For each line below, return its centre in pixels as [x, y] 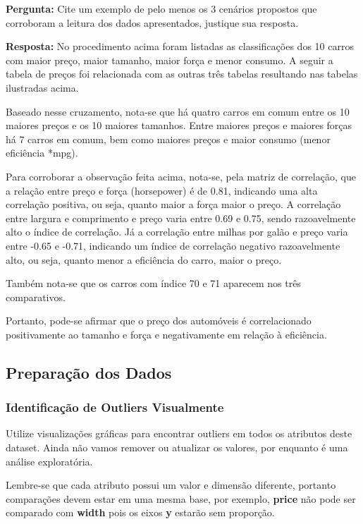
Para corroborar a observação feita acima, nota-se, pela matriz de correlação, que [181, 176]
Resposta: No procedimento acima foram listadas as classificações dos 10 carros [180, 46]
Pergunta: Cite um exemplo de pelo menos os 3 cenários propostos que [161, 8]
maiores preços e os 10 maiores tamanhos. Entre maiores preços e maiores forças [179, 125]
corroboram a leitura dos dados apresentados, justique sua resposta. [152, 22]
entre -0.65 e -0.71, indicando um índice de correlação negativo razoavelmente [173, 245]
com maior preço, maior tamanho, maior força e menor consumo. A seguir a [170, 60]
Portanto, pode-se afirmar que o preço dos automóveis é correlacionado [159, 321]
